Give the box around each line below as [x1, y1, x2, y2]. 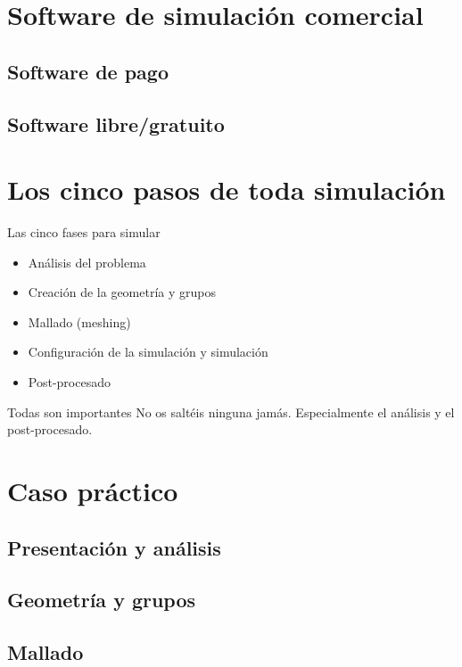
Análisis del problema [28, 252, 146, 271]
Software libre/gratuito [7, 110, 225, 137]
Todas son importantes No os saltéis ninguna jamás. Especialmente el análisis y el [7, 402, 455, 421]
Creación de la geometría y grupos [28, 283, 216, 301]
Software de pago [7, 57, 169, 85]
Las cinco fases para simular [7, 223, 161, 242]
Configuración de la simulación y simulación [28, 342, 268, 361]
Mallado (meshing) [28, 312, 131, 331]
